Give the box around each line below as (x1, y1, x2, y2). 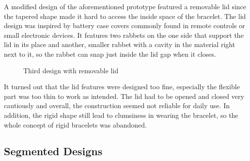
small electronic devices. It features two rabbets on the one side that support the (4, 30, 244, 40)
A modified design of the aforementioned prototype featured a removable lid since (4, 1, 247, 11)
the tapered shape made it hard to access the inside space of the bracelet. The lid (4, 11, 246, 21)
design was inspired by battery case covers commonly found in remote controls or (4, 20, 245, 31)
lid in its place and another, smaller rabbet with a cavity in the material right (4, 39, 235, 49)
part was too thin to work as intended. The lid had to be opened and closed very (4, 91, 244, 101)
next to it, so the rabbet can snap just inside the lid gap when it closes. (4, 48, 216, 59)
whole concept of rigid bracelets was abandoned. (4, 119, 147, 129)
